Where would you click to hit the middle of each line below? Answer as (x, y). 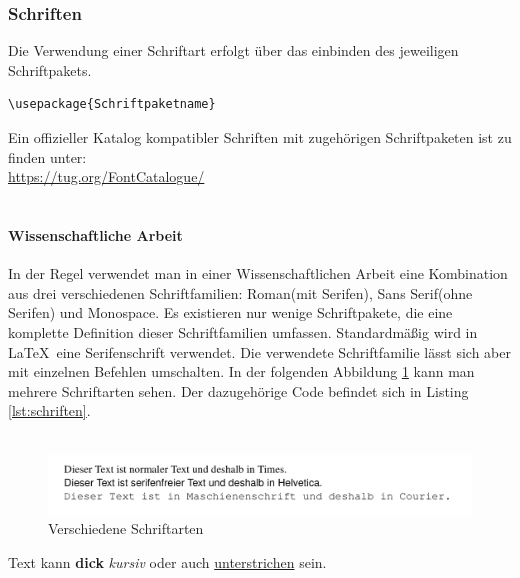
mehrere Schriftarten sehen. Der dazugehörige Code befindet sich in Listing (238, 390)
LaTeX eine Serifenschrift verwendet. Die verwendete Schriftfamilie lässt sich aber (259, 351)
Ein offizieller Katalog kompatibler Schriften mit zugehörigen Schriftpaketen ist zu (260, 137)
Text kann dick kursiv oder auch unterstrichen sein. (167, 561)
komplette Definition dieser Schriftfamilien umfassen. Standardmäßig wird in (243, 331)
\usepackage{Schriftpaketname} (112, 104)
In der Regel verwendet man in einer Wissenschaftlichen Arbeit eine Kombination (258, 273)
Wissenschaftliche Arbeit (95, 234)
